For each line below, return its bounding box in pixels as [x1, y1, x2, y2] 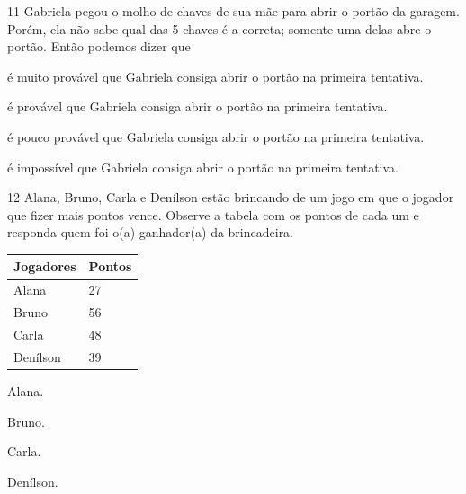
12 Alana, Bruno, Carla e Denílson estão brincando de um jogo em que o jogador [7, 188, 454, 207]
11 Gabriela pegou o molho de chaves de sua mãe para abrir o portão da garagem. [7, 2, 460, 20]
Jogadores [13, 257, 76, 276]
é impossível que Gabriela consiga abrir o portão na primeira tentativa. [7, 157, 399, 176]
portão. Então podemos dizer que [7, 37, 191, 56]
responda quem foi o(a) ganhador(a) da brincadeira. [7, 223, 294, 242]
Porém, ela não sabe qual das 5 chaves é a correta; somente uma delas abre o [7, 19, 432, 38]
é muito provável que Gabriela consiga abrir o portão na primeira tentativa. [7, 66, 424, 85]
